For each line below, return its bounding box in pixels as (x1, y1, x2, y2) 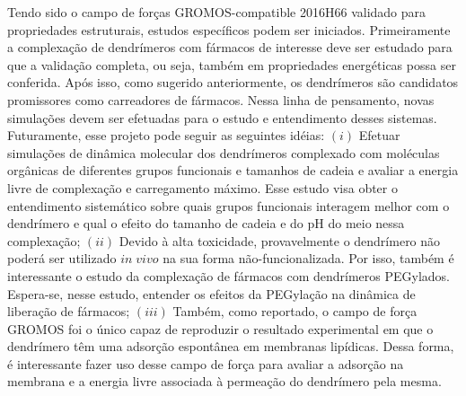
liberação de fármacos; (7, 302, 130, 321)
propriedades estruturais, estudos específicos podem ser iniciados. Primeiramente (7, 20, 451, 39)
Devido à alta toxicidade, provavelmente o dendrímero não (119, 231, 441, 250)
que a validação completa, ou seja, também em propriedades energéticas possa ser (7, 55, 456, 74)
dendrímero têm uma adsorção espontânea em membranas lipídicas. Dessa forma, (7, 337, 454, 356)
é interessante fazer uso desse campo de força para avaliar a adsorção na (7, 354, 404, 373)
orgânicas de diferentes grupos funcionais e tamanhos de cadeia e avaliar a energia (7, 161, 459, 180)
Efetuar (358, 126, 400, 145)
